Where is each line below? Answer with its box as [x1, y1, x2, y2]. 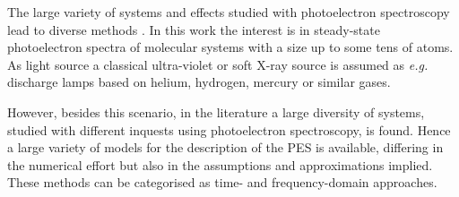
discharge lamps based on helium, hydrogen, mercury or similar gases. [7, 73, 391, 91]
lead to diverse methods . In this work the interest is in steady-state [7, 20, 380, 39]
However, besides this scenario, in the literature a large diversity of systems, [7, 102, 425, 121]
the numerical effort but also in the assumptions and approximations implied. [7, 155, 433, 174]
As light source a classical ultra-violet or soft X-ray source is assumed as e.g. [7, 55, 429, 73]
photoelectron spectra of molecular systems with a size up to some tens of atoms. [7, 38, 454, 56]
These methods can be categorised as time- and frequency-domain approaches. [7, 173, 437, 192]
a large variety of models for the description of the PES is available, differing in [7, 138, 444, 157]
